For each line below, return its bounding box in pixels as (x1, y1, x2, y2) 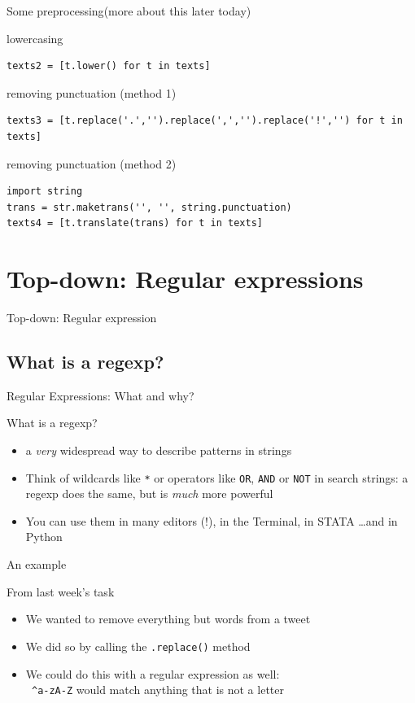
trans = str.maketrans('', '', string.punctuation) (7, 201, 292, 213)
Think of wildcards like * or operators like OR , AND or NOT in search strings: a (25, 469, 408, 486)
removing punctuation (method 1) (7, 84, 177, 101)
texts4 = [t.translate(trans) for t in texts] (7, 217, 263, 229)
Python (25, 528, 63, 545)
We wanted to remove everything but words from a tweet (25, 610, 311, 627)
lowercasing (7, 29, 63, 46)
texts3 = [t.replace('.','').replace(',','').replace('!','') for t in (7, 115, 403, 127)
